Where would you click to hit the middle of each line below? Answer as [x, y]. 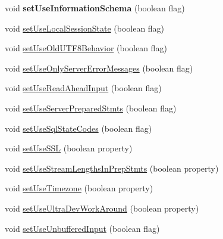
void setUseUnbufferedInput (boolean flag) [82, 228]
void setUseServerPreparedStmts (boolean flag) [91, 108]
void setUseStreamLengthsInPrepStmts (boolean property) [112, 168]
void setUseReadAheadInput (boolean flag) [83, 88]
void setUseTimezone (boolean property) [79, 188]
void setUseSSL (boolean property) [69, 148]
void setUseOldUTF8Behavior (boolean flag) [86, 48]
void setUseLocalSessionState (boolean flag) [85, 28]
